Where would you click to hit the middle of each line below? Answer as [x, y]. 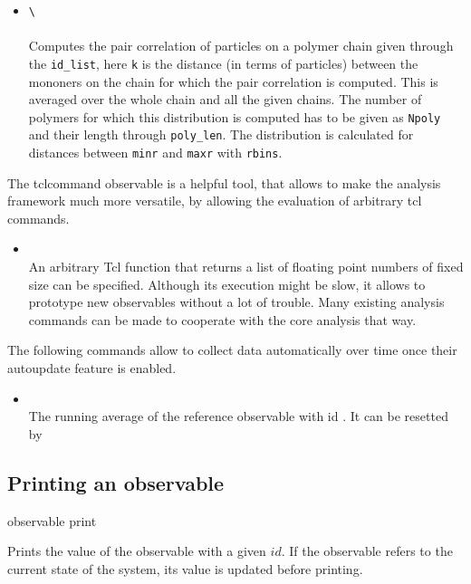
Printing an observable [116, 482]
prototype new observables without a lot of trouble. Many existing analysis [236, 302]
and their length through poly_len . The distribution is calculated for [221, 134]
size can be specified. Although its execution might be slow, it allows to [227, 284]
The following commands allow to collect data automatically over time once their [232, 350]
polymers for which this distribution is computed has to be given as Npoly [235, 116]
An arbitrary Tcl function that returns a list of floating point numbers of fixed [246, 267]
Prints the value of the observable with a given [137, 551]
